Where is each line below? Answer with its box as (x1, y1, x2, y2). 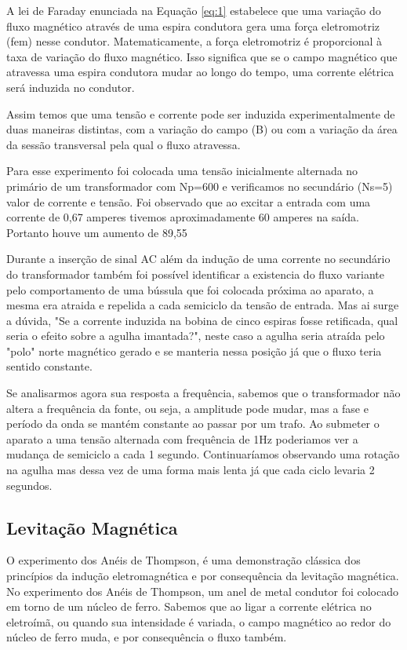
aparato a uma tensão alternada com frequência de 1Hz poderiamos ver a (6, 430, 358, 447)
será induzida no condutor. (6, 79, 135, 95)
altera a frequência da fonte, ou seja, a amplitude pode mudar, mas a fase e (6, 400, 369, 416)
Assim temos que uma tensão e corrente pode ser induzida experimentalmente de (6, 105, 395, 122)
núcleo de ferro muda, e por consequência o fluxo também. (6, 629, 287, 645)
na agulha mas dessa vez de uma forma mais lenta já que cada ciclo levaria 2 (6, 462, 375, 478)
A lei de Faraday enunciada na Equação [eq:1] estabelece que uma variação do (6, 2, 381, 18)
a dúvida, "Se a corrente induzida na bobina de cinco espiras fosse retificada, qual (6, 312, 398, 328)
